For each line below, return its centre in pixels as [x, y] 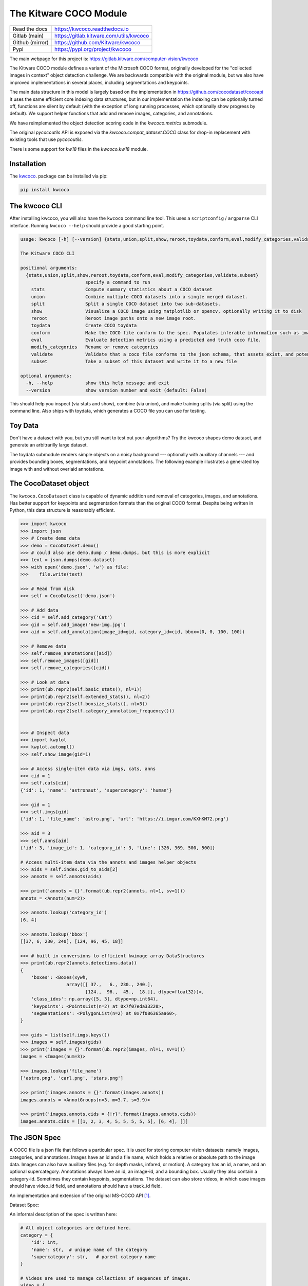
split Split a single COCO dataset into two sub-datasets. [126, 304]
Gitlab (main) [28, 35]
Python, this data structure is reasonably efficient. [62, 510]
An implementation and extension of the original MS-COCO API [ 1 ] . [80, 1195]
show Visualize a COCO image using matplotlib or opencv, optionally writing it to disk [167, 311]
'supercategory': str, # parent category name [93, 1257]
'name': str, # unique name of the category [89, 1249]
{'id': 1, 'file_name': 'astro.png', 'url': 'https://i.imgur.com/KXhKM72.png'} [124, 819]
